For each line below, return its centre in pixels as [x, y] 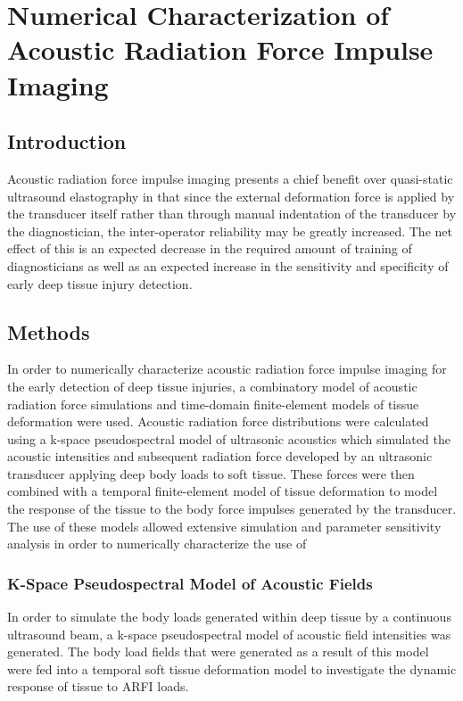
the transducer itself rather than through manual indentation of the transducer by [232, 214]
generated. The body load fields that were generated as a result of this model [218, 652]
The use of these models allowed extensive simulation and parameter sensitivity [224, 526]
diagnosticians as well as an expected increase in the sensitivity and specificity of [228, 265]
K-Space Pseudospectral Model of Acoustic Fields [190, 583]
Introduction [67, 141]
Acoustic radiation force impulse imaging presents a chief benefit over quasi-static [230, 178]
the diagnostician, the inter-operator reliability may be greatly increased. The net [230, 231]
